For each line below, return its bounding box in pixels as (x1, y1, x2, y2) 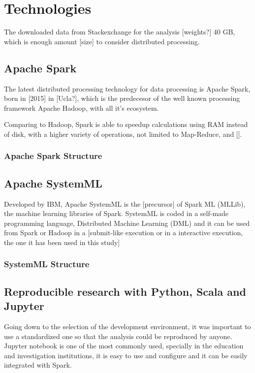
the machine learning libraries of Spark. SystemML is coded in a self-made (4, 208, 229, 218)
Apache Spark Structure (4, 150, 102, 162)
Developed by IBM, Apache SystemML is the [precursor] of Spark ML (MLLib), (4, 198, 246, 209)
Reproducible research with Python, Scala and (4, 283, 246, 299)
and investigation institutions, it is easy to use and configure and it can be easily (4, 350, 248, 360)
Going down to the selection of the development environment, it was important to (4, 321, 251, 331)
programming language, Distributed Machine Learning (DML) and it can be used (4, 218, 250, 228)
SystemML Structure (4, 258, 90, 270)
